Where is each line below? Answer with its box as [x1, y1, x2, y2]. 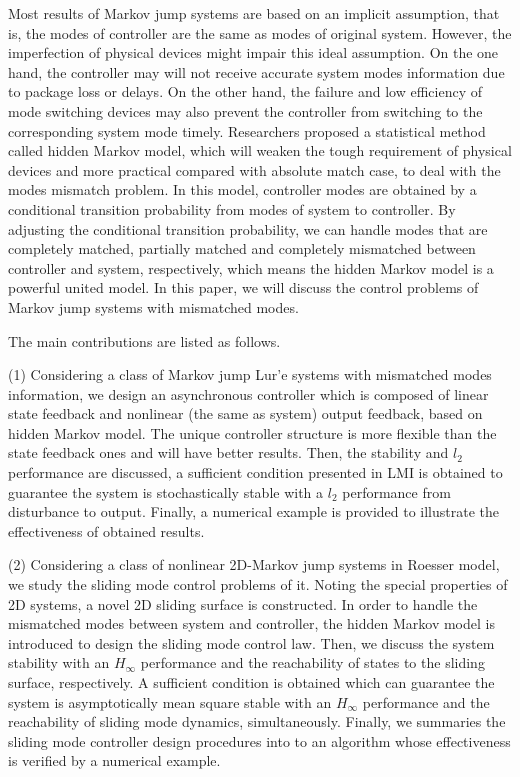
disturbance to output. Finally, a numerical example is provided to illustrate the [8, 501, 500, 522]
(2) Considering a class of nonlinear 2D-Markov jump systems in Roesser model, [8, 554, 500, 575]
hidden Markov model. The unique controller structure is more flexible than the [8, 422, 497, 443]
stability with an [8, 652, 110, 673]
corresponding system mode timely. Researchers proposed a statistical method [8, 120, 486, 141]
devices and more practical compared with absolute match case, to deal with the [8, 159, 501, 180]
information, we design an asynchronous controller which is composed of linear [8, 383, 489, 404]
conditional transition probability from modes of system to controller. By [8, 198, 456, 219]
